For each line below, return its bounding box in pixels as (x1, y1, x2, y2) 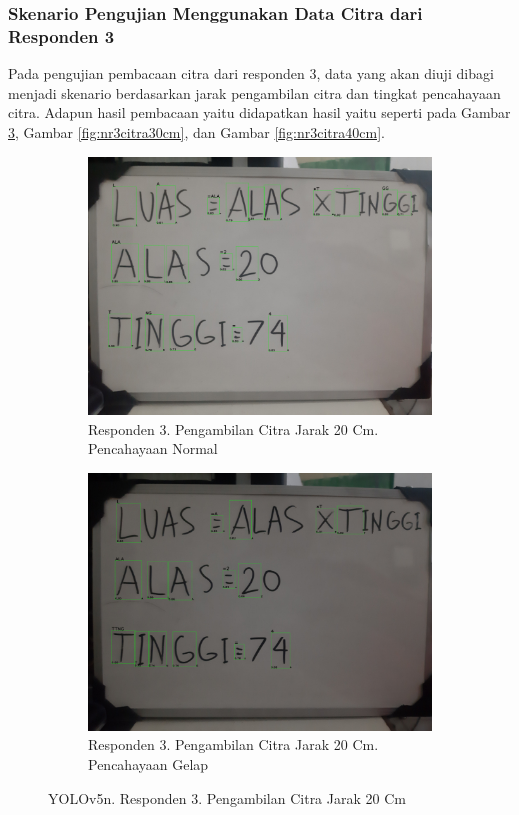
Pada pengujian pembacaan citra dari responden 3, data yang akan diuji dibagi (8, 63, 494, 84)
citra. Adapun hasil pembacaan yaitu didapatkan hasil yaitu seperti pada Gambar (8, 102, 511, 123)
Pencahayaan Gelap (88, 753, 209, 774)
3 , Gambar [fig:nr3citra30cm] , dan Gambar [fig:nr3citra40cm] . (8, 121, 385, 142)
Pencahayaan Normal (88, 438, 218, 459)
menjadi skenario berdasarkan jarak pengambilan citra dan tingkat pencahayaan (8, 82, 501, 103)
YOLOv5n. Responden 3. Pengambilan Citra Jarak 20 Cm (48, 787, 406, 808)
